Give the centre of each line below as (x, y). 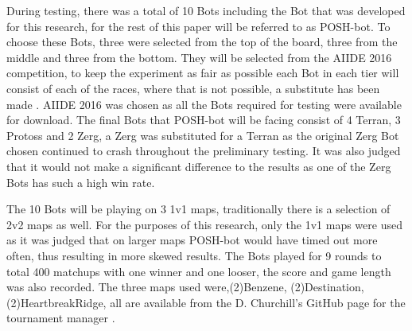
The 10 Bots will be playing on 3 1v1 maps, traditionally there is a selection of (198, 209)
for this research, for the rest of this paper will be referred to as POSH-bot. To (198, 26)
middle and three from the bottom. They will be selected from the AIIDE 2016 (199, 57)
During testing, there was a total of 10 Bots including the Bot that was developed (206, 10)
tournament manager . (61, 318)
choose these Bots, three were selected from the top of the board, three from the (202, 42)
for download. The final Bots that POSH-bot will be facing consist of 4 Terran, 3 (204, 120)
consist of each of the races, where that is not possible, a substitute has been (193, 88)
